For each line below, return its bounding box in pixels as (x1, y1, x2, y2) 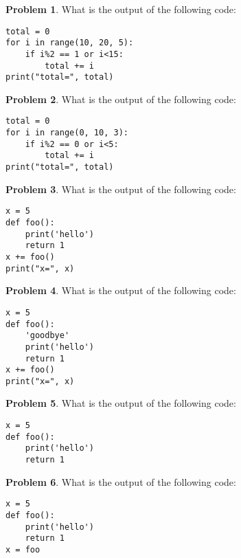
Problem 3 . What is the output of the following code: (5, 181, 236, 196)
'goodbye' (25, 331, 70, 341)
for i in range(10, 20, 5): (5, 38, 134, 48)
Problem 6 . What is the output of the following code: (5, 474, 236, 489)
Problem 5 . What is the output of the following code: (5, 396, 236, 410)
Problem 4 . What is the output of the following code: (5, 283, 236, 298)
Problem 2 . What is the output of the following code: (5, 91, 236, 106)
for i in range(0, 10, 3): (5, 128, 128, 138)
